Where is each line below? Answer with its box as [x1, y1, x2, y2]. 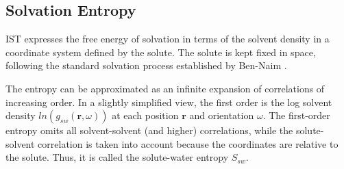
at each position [112, 108, 179, 122]
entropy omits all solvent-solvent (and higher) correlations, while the [5, 123, 293, 138]
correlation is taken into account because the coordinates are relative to [38, 136, 339, 151]
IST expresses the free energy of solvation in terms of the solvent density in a [5, 31, 330, 46]
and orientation [189, 108, 254, 122]
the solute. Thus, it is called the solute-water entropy [5, 150, 229, 164]
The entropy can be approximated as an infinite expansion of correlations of [5, 81, 325, 95]
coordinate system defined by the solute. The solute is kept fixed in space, [5, 44, 316, 59]
